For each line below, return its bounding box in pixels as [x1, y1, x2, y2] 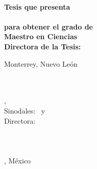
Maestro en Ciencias [4, 31, 78, 42]
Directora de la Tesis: [4, 41, 81, 51]
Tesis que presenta [4, 1, 70, 12]
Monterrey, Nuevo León [4, 58, 78, 69]
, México [4, 155, 31, 165]
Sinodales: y [4, 105, 45, 116]
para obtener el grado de [4, 21, 93, 32]
